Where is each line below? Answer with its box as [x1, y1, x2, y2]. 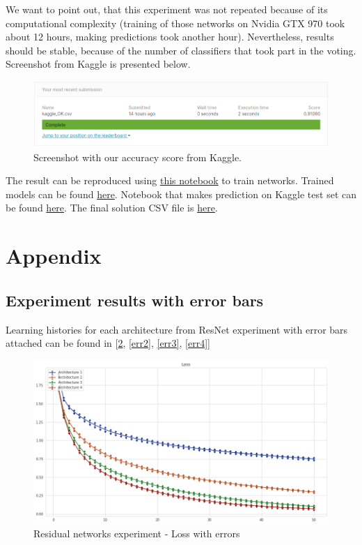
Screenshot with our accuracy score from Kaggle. [33, 149, 242, 164]
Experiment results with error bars [6, 289, 264, 311]
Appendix [6, 241, 102, 270]
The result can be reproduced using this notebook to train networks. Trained [6, 173, 334, 188]
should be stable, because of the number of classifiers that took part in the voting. [6, 43, 356, 57]
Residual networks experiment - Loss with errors [33, 526, 240, 541]
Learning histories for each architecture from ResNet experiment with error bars [6, 322, 348, 336]
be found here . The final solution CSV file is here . [6, 200, 218, 215]
